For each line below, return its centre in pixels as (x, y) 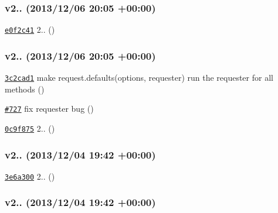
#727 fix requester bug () (49, 109)
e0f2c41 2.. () (30, 30)
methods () (25, 89)
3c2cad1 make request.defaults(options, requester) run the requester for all (139, 78)
